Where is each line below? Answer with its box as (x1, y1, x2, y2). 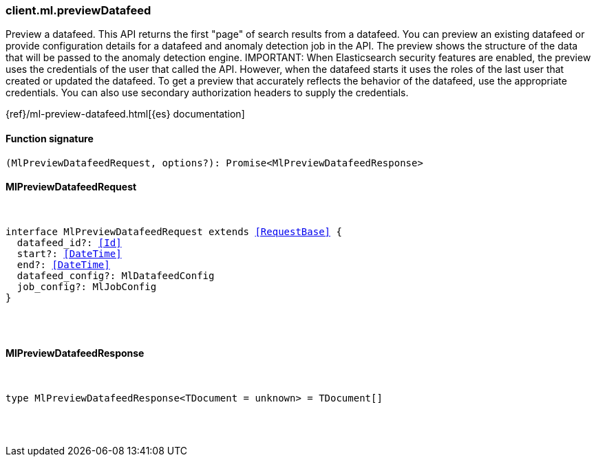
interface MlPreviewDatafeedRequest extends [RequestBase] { (6, 225, 342, 237)
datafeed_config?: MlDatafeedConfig (17, 269, 215, 281)
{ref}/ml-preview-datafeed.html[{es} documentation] (6, 108, 245, 120)
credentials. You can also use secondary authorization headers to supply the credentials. (6, 87, 409, 99)
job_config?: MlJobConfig (17, 280, 157, 292)
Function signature (6, 132, 94, 144)
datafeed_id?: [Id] (17, 236, 122, 248)
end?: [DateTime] (17, 258, 110, 270)
